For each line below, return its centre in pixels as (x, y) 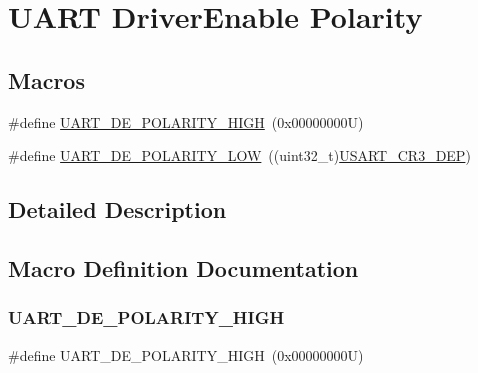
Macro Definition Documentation (183, 267)
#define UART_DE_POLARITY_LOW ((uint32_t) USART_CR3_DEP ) (239, 155)
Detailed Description (117, 209)
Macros (46, 79)
